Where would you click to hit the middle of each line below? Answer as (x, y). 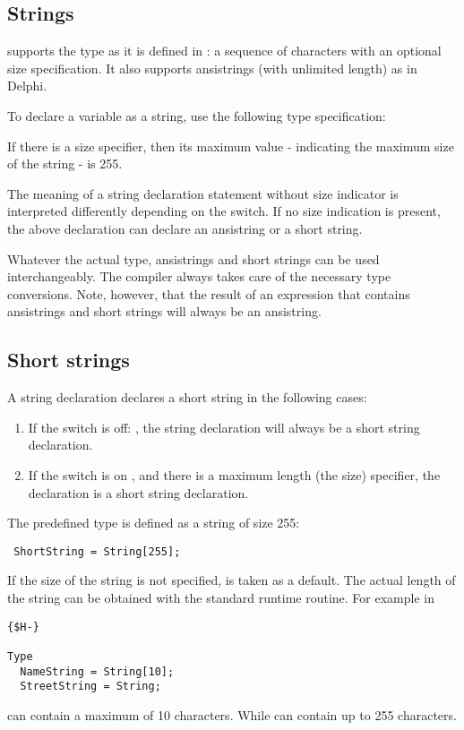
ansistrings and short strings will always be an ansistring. (164, 311)
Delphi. (27, 86)
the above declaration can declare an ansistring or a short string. (185, 228)
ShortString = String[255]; (97, 551)
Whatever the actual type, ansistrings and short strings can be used (193, 258)
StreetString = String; (90, 687)
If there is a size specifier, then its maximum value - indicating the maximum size (231, 146)
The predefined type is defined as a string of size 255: (154, 523)
